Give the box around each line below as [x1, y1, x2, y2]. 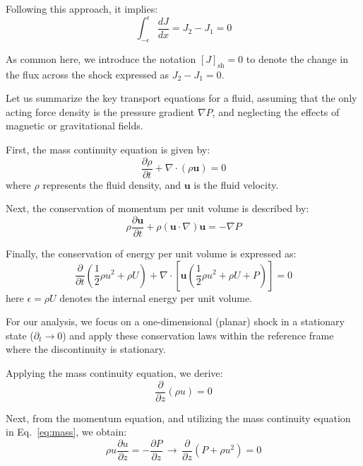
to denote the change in [246, 51, 349, 66]
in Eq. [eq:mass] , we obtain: [6, 424, 127, 439]
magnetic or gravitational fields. [6, 118, 143, 133]
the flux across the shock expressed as [6, 66, 169, 81]
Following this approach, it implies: [6, 1, 158, 16]
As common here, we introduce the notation [6, 51, 196, 66]
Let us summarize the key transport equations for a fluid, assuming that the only [6, 91, 357, 105]
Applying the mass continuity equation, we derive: [6, 365, 223, 380]
